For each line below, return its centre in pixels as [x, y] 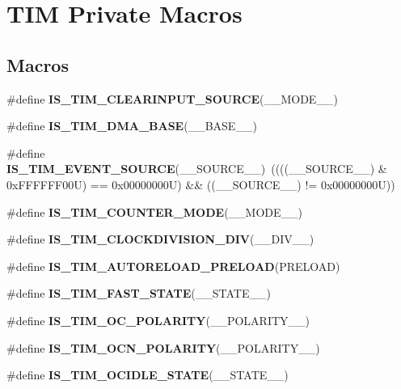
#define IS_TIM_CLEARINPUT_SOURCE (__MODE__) [172, 98]
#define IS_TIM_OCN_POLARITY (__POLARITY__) [163, 347]
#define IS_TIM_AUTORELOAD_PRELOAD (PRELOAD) [173, 266]
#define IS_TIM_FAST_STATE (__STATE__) [139, 293]
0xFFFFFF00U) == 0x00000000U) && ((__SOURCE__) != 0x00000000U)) [201, 184]
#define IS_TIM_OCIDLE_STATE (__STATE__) [148, 375]
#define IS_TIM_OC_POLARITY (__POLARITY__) [158, 320]
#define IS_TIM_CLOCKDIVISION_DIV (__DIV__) [160, 239]
